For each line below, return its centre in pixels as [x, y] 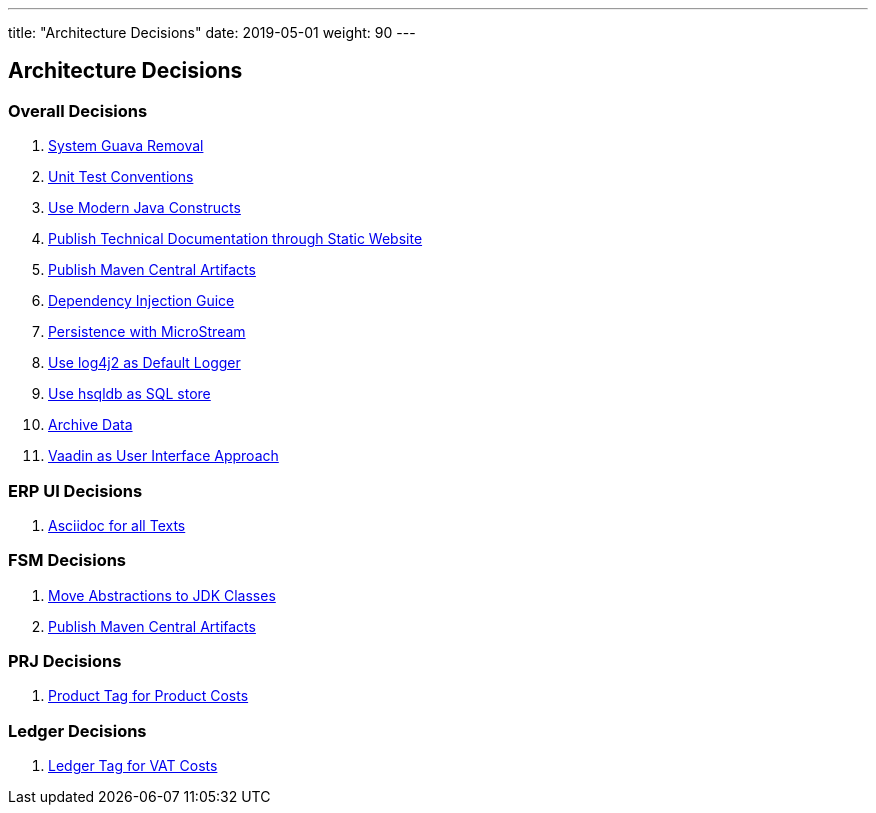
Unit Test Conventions [121, 177]
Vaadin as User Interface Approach [163, 456]
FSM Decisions [67, 560]
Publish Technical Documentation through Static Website [235, 239]
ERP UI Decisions [75, 490]
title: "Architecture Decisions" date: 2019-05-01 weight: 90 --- [212, 32]
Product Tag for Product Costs [148, 696]
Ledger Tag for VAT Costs [133, 766]
